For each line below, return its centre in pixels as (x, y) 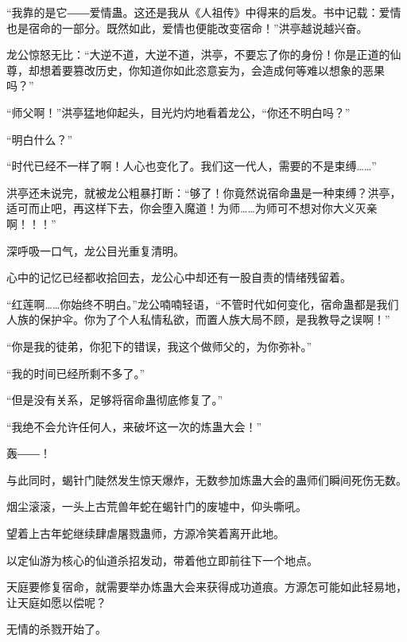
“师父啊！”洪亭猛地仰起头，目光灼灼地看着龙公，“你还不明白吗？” (178, 112)
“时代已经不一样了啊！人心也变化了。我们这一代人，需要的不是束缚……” (192, 166)
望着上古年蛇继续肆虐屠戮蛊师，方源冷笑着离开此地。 (145, 533)
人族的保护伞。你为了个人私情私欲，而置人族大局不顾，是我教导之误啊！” (198, 319)
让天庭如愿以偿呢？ (56, 602)
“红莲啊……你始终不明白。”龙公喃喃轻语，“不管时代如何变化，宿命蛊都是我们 (203, 303)
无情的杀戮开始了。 (56, 629)
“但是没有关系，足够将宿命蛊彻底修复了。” (115, 400)
